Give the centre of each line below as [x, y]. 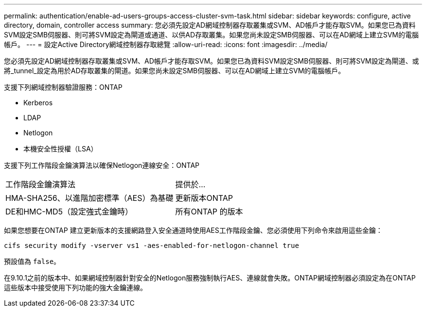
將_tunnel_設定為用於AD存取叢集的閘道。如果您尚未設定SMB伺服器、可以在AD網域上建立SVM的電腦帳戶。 [175, 71]
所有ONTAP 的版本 [209, 212]
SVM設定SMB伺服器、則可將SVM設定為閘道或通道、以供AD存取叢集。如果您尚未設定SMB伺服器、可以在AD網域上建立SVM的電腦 [211, 35]
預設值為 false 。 [32, 261]
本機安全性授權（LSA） [61, 149]
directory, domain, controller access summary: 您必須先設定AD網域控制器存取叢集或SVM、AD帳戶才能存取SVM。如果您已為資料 [210, 25]
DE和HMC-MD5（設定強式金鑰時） [69, 212]
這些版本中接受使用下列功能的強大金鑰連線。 [75, 287]
